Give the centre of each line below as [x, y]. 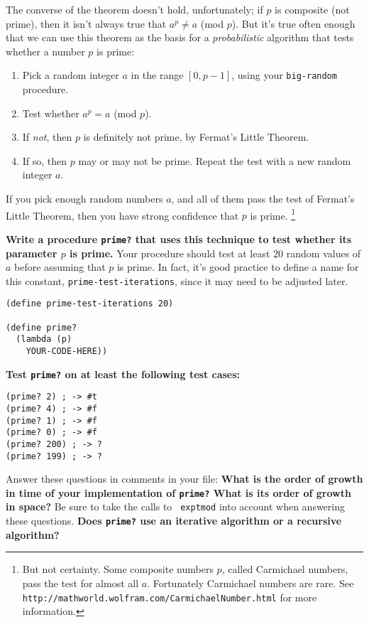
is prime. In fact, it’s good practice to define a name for [238, 267]
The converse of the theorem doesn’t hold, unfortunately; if [134, 9]
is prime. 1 [273, 214]
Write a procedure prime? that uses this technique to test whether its [179, 238]
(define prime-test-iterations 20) [90, 304]
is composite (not [312, 9]
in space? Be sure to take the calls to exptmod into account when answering [176, 506]
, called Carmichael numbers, [285, 569]
